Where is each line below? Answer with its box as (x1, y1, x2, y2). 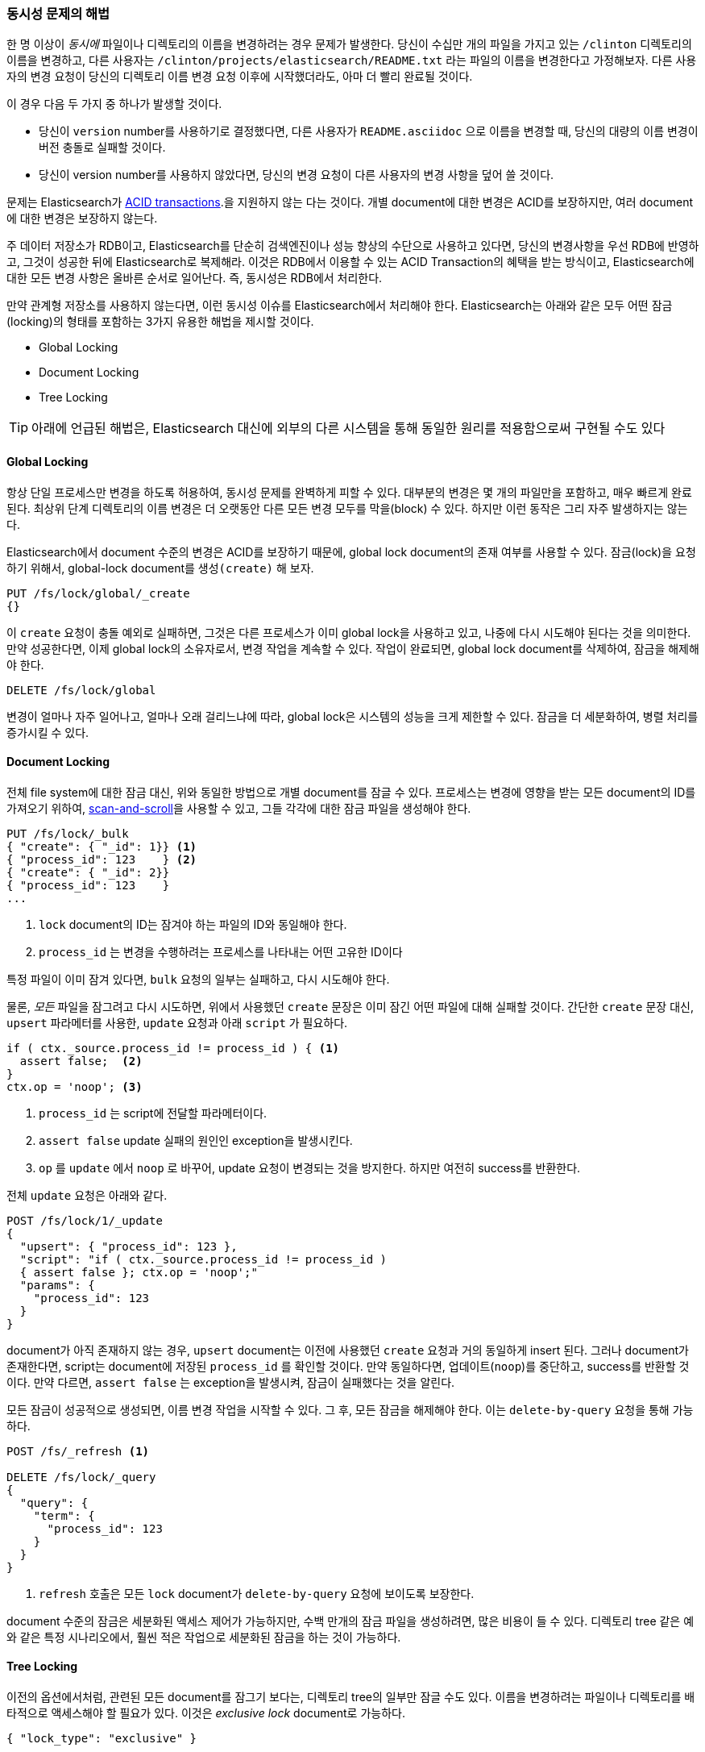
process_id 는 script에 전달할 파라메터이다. (39, 1105, 267, 1120)
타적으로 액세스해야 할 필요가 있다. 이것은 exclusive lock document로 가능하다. (6, 1706, 405, 1721)
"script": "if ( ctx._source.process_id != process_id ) (19, 1252, 388, 1266)
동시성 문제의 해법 (6, 6, 110, 22)
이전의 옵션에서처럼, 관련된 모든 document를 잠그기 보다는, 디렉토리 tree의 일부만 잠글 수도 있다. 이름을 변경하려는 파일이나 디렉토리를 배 (6, 1690, 695, 1704)
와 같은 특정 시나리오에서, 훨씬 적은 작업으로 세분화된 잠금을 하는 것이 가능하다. (6, 1629, 401, 1644)
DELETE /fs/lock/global (6, 683, 156, 697)
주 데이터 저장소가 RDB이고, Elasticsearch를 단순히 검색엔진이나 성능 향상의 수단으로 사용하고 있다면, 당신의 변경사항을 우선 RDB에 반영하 (6, 239, 699, 253)
